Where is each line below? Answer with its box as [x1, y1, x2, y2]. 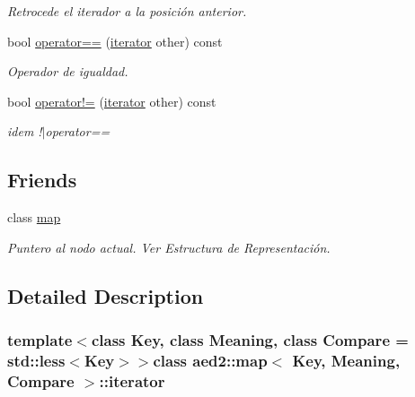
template [7, 329, 73, 351]
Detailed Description [7, 281, 204, 309]
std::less [7, 349, 66, 371]
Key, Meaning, [292, 349, 401, 371]
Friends [7, 166, 77, 194]
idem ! [7, 122, 42, 141]
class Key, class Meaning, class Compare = [91, 329, 409, 351]
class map [7, 208, 61, 227]
